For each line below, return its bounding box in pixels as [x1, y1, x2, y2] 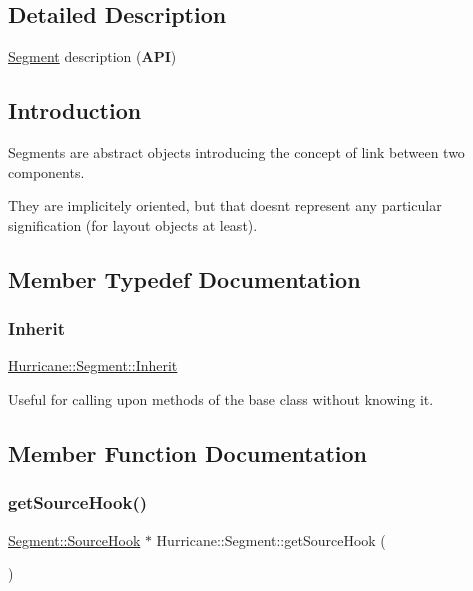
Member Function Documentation [8, 437, 368, 468]
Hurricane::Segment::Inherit [8, 355, 178, 376]
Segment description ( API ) [8, 46, 177, 67]
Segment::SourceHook [8, 529, 141, 550]
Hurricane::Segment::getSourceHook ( [156, 529, 386, 550]
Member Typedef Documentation [8, 263, 361, 294]
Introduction [8, 95, 142, 126]
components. [8, 161, 85, 182]
